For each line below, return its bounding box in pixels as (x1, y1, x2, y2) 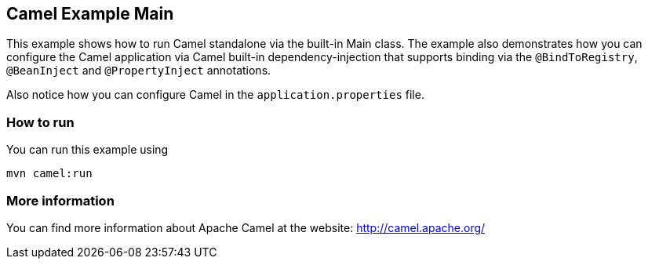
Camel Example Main (6, 4, 174, 24)
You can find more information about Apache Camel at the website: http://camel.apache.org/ (6, 220, 486, 234)
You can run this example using (6, 143, 169, 157)
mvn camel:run (6, 167, 93, 180)
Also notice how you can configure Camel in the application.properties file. (6, 88, 424, 102)
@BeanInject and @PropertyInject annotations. (6, 64, 271, 78)
